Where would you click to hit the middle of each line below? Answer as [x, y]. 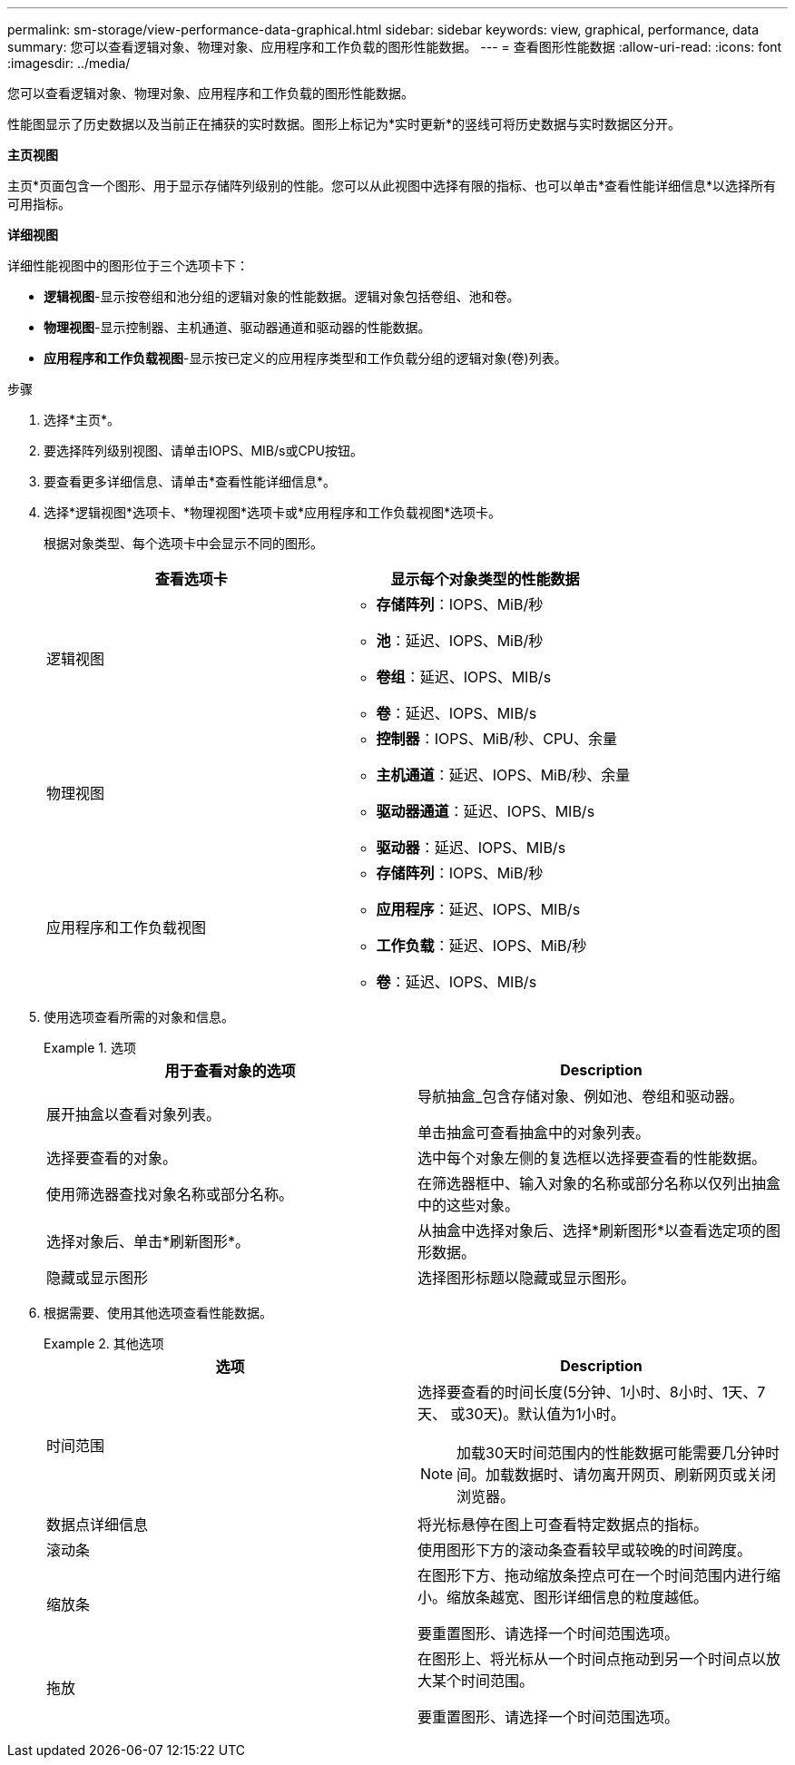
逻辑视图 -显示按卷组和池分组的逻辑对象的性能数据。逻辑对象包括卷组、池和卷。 [282, 296]
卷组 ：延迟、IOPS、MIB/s [464, 677]
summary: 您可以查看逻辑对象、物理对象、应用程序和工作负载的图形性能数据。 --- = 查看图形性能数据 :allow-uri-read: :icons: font [395, 47]
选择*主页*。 [82, 420]
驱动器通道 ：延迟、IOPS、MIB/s [486, 811]
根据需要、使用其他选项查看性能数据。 [158, 1313]
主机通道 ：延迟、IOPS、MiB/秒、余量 [503, 775]
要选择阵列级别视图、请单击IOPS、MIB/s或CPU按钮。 [203, 451]
